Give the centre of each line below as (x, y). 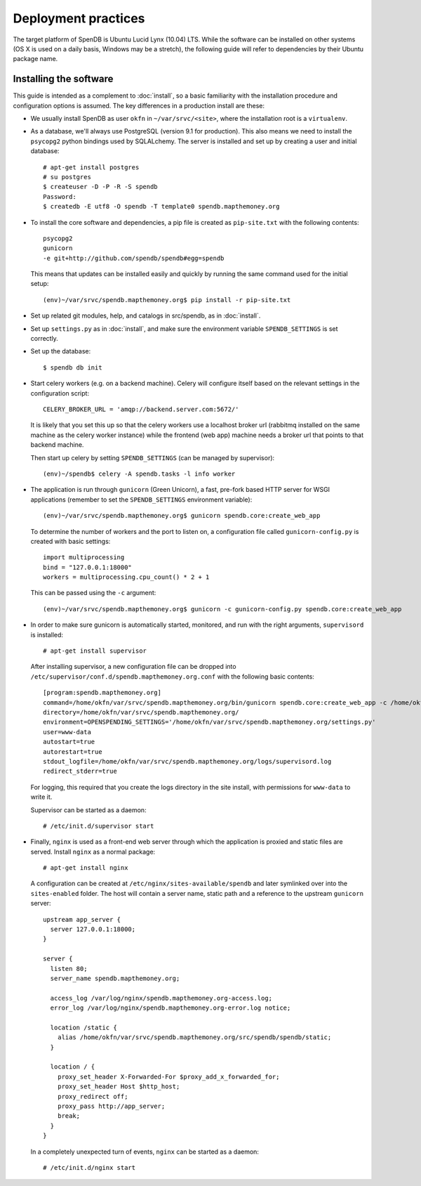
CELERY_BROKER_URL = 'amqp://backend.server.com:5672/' (141, 409)
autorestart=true (73, 751)
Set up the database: (61, 351)
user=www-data (67, 732)
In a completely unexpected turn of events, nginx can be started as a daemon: (145, 1152)
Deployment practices (79, 18)
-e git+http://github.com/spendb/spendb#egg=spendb (134, 258)
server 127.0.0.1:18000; (93, 930)
